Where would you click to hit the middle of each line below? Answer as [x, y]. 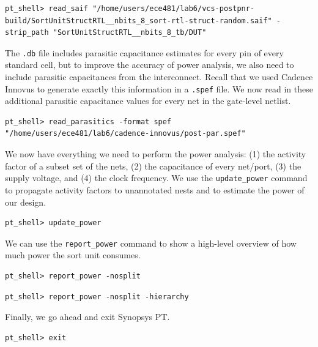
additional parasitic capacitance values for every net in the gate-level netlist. [148, 101]
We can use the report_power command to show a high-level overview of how [151, 243]
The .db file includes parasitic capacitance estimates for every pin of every [144, 52]
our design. [26, 202]
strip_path [27, 33]
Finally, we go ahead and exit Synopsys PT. [87, 317]
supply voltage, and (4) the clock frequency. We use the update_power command [156, 178]
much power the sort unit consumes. [73, 255]
